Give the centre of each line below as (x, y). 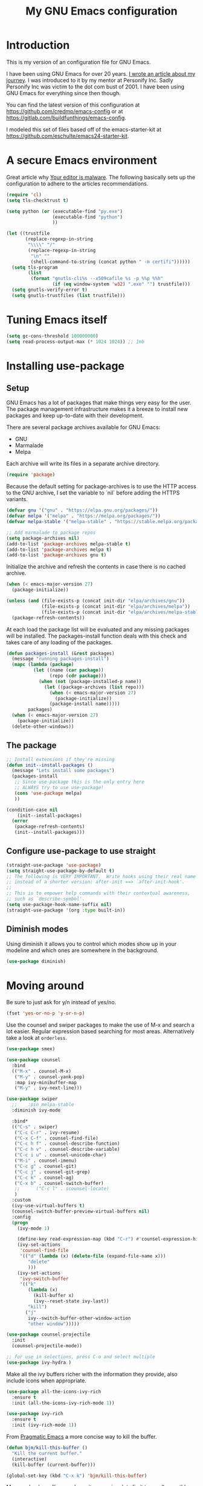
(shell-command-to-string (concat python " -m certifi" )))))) (110, 262)
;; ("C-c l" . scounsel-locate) (62, 1189)
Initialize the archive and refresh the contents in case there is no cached (96, 567)
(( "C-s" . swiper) (35, 1127)
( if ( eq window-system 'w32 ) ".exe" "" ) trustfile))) (121, 284)
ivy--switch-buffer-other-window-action (79, 1318)
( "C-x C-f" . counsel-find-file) (56, 1138)
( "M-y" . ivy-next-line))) (48, 1088)
